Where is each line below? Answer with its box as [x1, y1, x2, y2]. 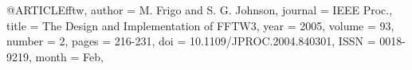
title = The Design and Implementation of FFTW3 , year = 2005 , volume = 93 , [6, 17, 394, 33]
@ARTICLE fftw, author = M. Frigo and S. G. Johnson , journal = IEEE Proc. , [6, 2, 393, 17]
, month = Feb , [29, 48, 104, 64]
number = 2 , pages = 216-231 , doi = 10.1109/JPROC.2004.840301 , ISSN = [6, 33, 376, 49]
